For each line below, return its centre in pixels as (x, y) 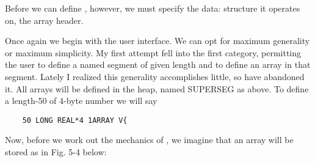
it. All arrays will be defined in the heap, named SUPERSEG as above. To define (157, 88)
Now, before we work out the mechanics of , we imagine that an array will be (149, 140)
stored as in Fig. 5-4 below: (56, 152)
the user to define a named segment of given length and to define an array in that (158, 64)
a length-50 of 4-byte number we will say (81, 101)
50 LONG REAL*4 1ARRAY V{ (75, 120)
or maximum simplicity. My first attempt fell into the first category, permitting (153, 52)
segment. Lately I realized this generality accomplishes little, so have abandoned (155, 76)
